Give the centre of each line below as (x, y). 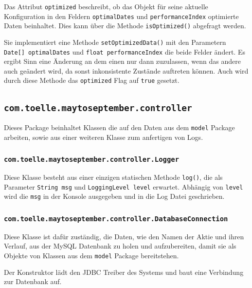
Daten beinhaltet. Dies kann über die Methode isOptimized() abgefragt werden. (125, 26)
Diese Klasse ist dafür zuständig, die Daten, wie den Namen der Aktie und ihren (124, 236)
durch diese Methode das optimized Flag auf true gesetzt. (92, 80)
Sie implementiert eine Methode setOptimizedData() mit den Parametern (115, 42)
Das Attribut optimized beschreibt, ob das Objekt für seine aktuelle (106, 6)
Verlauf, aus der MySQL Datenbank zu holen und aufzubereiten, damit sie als (120, 246)
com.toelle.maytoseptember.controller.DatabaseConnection (116, 219)
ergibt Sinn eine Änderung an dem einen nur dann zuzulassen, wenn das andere (122, 61)
